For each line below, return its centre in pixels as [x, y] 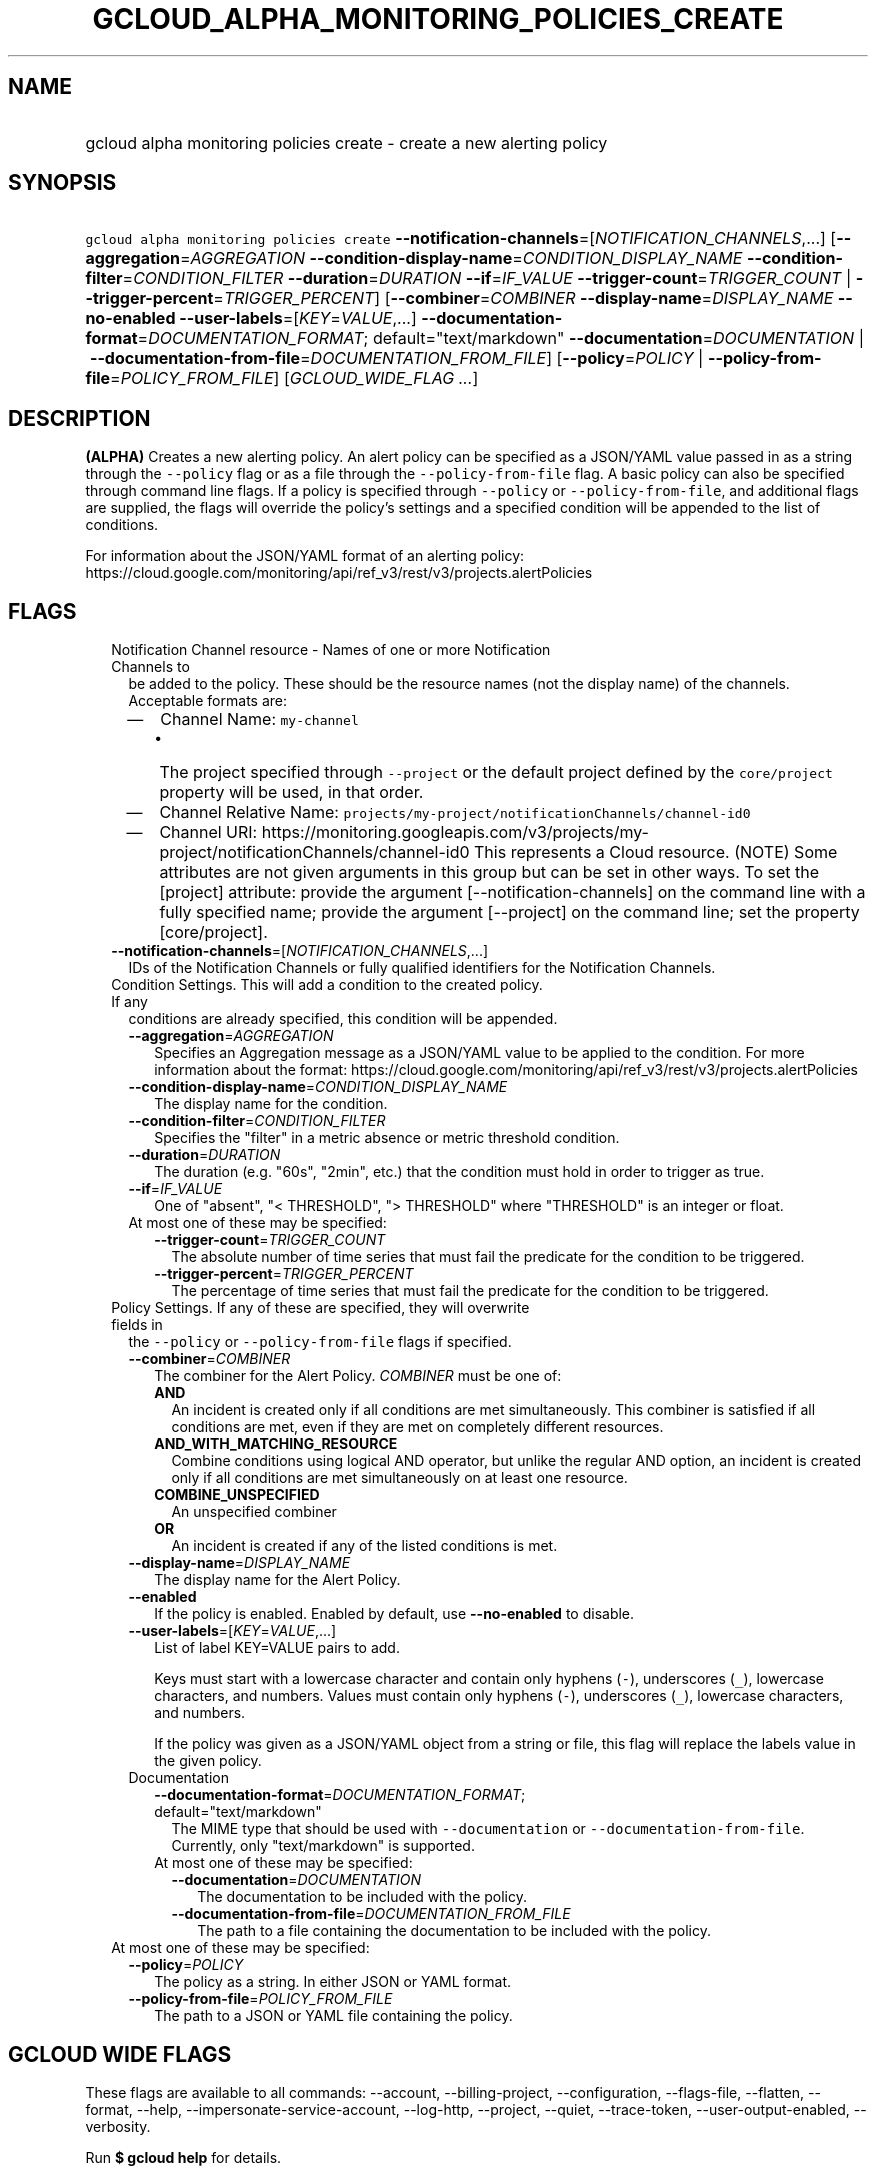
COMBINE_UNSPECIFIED [237, 1495]
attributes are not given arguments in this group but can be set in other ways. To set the [489, 872]
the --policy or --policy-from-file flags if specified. [320, 1342]
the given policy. [208, 1761]
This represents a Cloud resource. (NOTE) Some [656, 852]
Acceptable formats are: [207, 701]
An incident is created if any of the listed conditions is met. [364, 1546]
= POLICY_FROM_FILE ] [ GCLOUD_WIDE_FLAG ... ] [294, 378]
